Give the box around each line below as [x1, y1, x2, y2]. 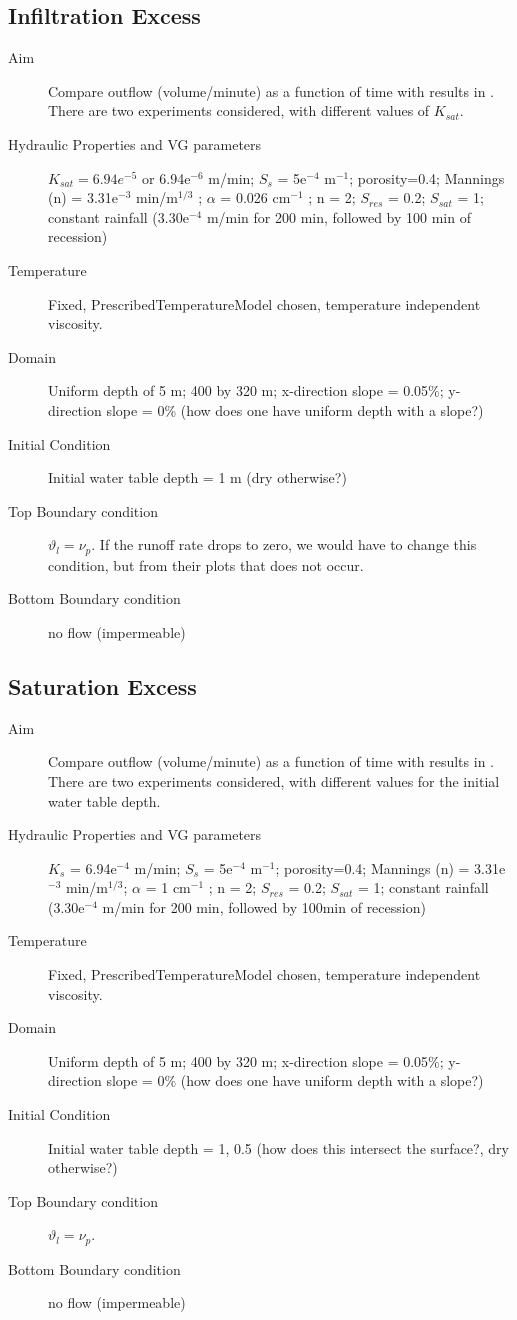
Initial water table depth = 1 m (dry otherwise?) [48, 467, 347, 488]
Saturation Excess [8, 670, 197, 701]
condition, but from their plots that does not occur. [48, 554, 364, 575]
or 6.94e [142, 167, 191, 188]
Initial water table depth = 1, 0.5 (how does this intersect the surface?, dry [48, 1137, 509, 1158]
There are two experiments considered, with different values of [48, 100, 430, 121]
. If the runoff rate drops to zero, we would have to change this [91, 534, 477, 555]
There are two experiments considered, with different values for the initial [48, 770, 500, 791]
